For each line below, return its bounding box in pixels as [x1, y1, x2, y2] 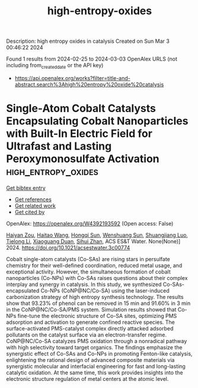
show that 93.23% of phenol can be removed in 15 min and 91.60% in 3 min [6, 300, 191, 307]
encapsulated [6, 287, 40, 294]
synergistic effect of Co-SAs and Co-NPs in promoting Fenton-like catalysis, [6, 350, 193, 357]
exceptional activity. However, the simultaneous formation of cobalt [6, 268, 171, 275]
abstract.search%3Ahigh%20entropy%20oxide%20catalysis [14, 81, 164, 88]
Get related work [14, 202, 56, 209]
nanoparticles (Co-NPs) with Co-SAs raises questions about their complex [6, 274, 188, 281]
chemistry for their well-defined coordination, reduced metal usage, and [6, 262, 183, 269]
